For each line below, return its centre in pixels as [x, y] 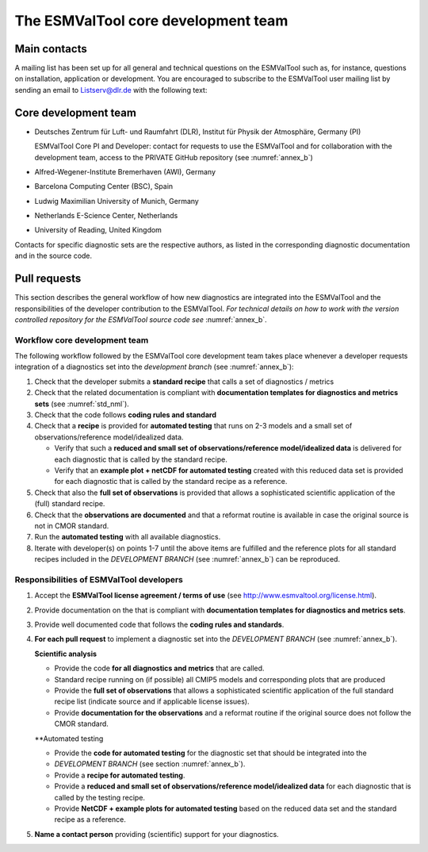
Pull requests [48, 279]
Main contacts [51, 49]
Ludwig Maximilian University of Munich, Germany [117, 201]
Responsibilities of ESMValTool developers [99, 579]
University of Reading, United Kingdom [98, 230]
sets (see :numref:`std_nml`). [82, 404]
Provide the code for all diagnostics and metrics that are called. [159, 668]
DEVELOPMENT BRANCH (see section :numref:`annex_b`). [150, 764]
